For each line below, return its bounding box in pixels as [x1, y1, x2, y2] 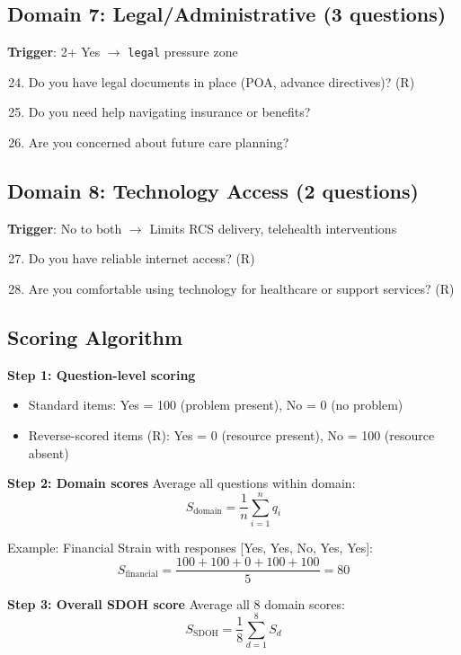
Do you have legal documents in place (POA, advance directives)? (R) [28, 72, 415, 91]
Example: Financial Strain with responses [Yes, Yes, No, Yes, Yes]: [7, 537, 374, 556]
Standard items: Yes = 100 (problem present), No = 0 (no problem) [28, 395, 403, 414]
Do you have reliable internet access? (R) [28, 249, 255, 268]
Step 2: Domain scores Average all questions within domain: [7, 474, 356, 492]
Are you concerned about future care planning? [28, 133, 289, 152]
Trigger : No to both [7, 218, 122, 237]
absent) [28, 443, 69, 462]
